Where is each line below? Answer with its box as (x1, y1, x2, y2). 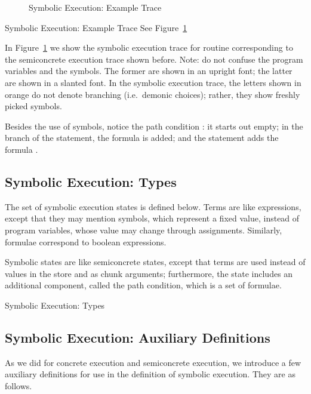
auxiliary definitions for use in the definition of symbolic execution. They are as (5, 368, 295, 380)
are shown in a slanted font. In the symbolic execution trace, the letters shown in (5, 76, 301, 88)
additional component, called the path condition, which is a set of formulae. (5, 279, 282, 291)
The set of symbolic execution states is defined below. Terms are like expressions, (5, 200, 301, 213)
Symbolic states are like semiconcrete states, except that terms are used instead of (5, 256, 306, 268)
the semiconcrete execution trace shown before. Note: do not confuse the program (5, 53, 303, 65)
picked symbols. (5, 100, 62, 112)
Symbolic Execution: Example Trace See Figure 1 (5, 21, 187, 33)
